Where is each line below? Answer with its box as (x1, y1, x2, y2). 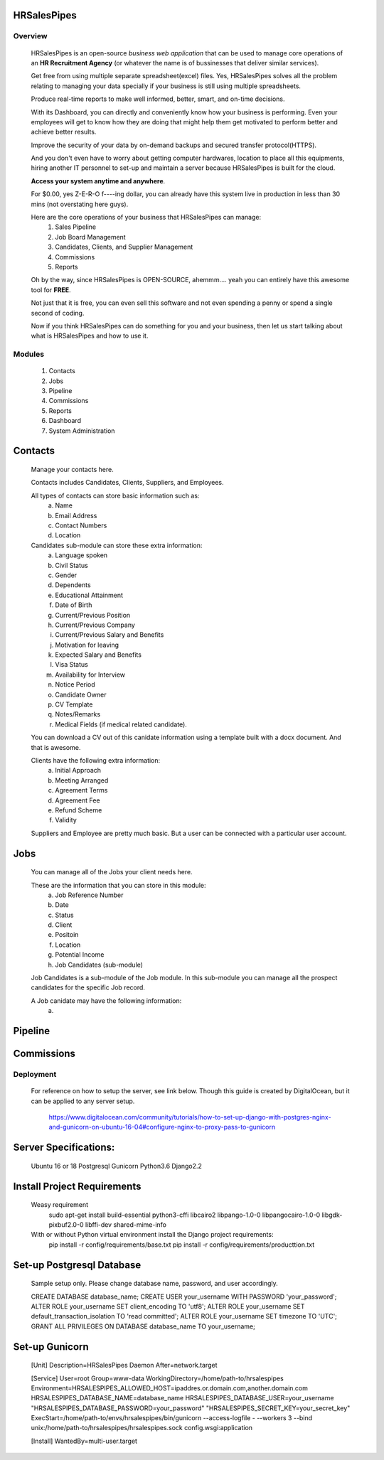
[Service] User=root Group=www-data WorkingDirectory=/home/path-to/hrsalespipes (31, 1374, 284, 1383)
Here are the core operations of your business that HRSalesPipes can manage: (31, 213, 262, 222)
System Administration (48, 426, 115, 435)
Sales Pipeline (55, 222, 97, 231)
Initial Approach (55, 766, 102, 775)
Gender (55, 571, 78, 579)
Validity (55, 816, 78, 825)
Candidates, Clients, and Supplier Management (55, 242, 193, 252)
